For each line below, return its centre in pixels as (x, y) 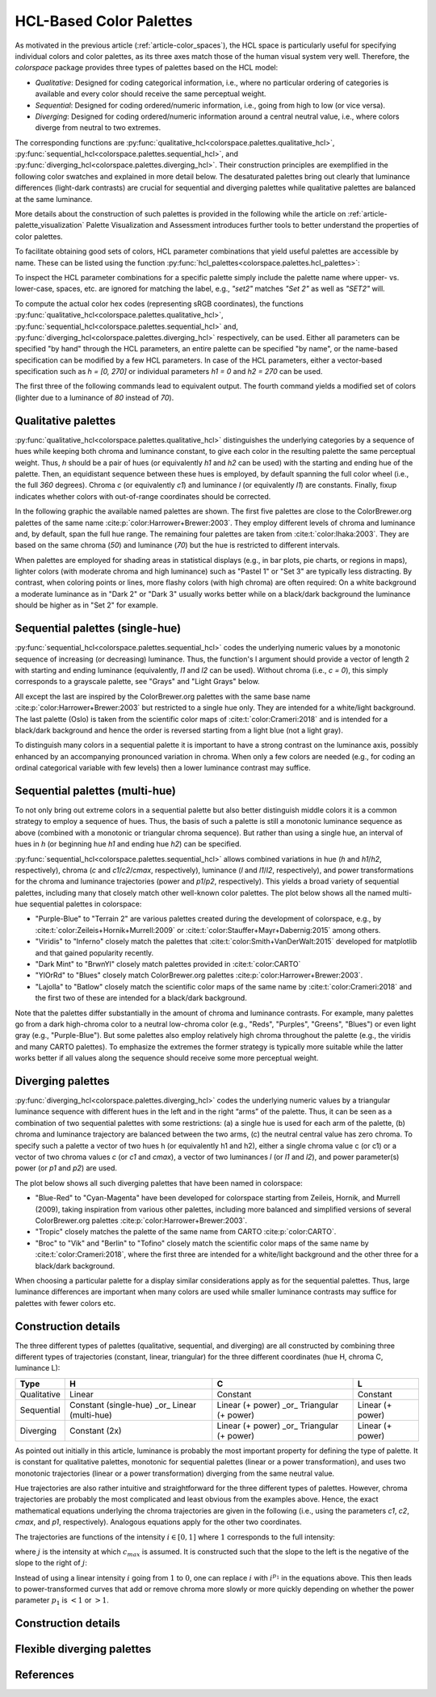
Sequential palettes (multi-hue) (96, 790)
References (44, 1675)
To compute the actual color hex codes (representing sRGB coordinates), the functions (159, 304)
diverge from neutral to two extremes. (98, 128)
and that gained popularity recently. (94, 952)
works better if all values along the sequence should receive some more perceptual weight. (167, 1058)
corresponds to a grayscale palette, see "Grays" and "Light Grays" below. (137, 682)
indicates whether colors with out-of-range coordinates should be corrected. (143, 496)
